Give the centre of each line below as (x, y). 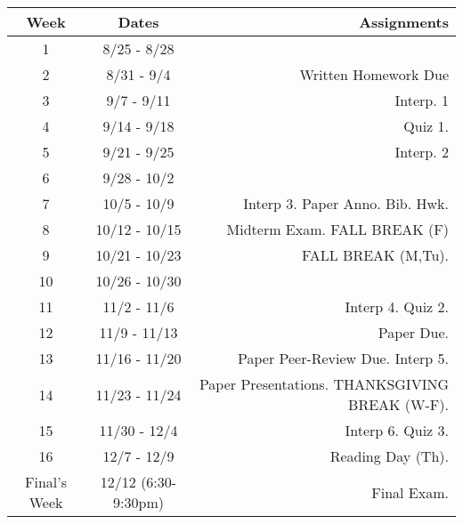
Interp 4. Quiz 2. (397, 306)
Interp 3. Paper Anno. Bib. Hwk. (346, 203)
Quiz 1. (426, 126)
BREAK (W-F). (398, 404)
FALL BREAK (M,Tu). (375, 255)
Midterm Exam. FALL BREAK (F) (337, 229)
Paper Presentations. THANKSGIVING (324, 384)
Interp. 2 (422, 152)
